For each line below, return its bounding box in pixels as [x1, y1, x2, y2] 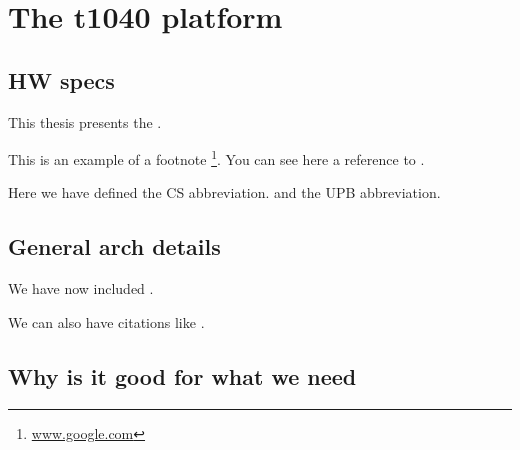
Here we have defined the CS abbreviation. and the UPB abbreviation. [8, 182, 441, 203]
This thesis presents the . [8, 111, 162, 132]
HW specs [8, 64, 115, 95]
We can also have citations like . [8, 311, 205, 332]
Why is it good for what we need [8, 360, 357, 391]
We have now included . [8, 278, 154, 299]
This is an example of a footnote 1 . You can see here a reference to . [8, 146, 425, 169]
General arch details [8, 231, 221, 262]
